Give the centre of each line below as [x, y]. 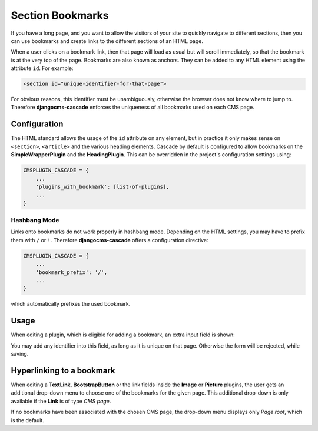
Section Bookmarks [60, 15]
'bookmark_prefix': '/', [72, 272]
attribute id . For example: [42, 68]
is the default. [27, 420]
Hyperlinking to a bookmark [63, 370]
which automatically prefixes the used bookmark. [71, 304]
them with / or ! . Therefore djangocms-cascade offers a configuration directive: [110, 240]
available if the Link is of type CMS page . [61, 401]
